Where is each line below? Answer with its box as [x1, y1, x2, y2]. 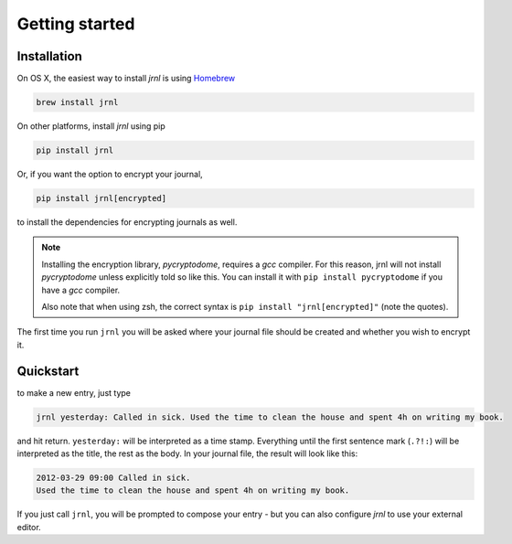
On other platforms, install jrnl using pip [16, 121, 166, 132]
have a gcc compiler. [41, 284, 121, 295]
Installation [16, 48, 82, 64]
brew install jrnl [36, 97, 119, 108]
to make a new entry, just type [16, 387, 132, 398]
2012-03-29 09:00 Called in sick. [36, 472, 191, 483]
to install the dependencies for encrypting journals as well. [16, 216, 238, 228]
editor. [16, 521, 41, 532]
